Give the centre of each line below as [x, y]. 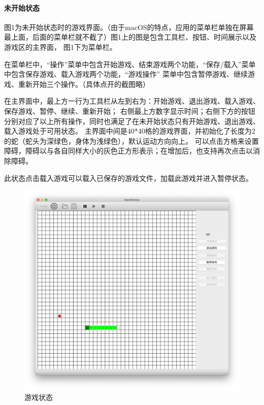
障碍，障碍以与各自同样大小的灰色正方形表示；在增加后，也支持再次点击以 [128, 151]
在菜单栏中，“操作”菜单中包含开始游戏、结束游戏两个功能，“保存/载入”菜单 [130, 64]
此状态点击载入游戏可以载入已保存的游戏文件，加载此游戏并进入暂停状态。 [128, 178]
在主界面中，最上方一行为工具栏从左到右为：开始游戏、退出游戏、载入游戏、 [132, 101]
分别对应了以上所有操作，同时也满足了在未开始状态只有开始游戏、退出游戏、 [132, 121]
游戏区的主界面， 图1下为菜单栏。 [60, 46]
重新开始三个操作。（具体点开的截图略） [84, 84]
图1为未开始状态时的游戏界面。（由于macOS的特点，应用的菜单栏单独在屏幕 [129, 27]
